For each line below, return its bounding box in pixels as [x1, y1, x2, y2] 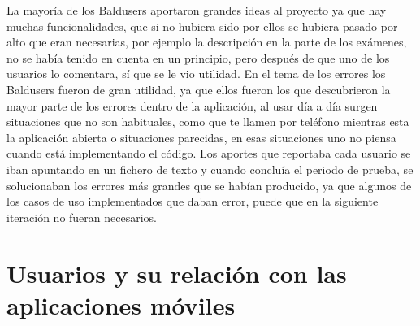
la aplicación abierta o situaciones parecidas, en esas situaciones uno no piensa [6, 128, 396, 146]
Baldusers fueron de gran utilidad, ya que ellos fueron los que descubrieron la [6, 80, 391, 98]
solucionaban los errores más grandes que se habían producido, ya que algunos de [6, 176, 412, 193]
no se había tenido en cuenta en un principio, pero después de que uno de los [6, 49, 390, 66]
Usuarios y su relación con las [6, 256, 347, 289]
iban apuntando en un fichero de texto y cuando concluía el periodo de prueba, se [6, 160, 414, 177]
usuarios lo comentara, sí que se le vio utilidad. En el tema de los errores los [6, 65, 386, 82]
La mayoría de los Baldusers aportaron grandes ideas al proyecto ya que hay [6, 2, 387, 18]
